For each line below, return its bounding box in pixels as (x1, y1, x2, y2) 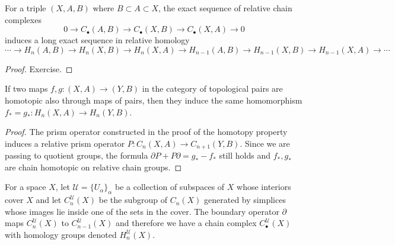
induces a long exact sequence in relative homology (5, 34, 190, 46)
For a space (5, 180, 46, 193)
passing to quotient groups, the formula (5, 149, 148, 162)
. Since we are (240, 137, 290, 149)
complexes (5, 13, 42, 25)
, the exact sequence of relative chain (158, 2, 292, 14)
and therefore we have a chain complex (115, 217, 257, 229)
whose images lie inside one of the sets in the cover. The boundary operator (5, 205, 279, 217)
